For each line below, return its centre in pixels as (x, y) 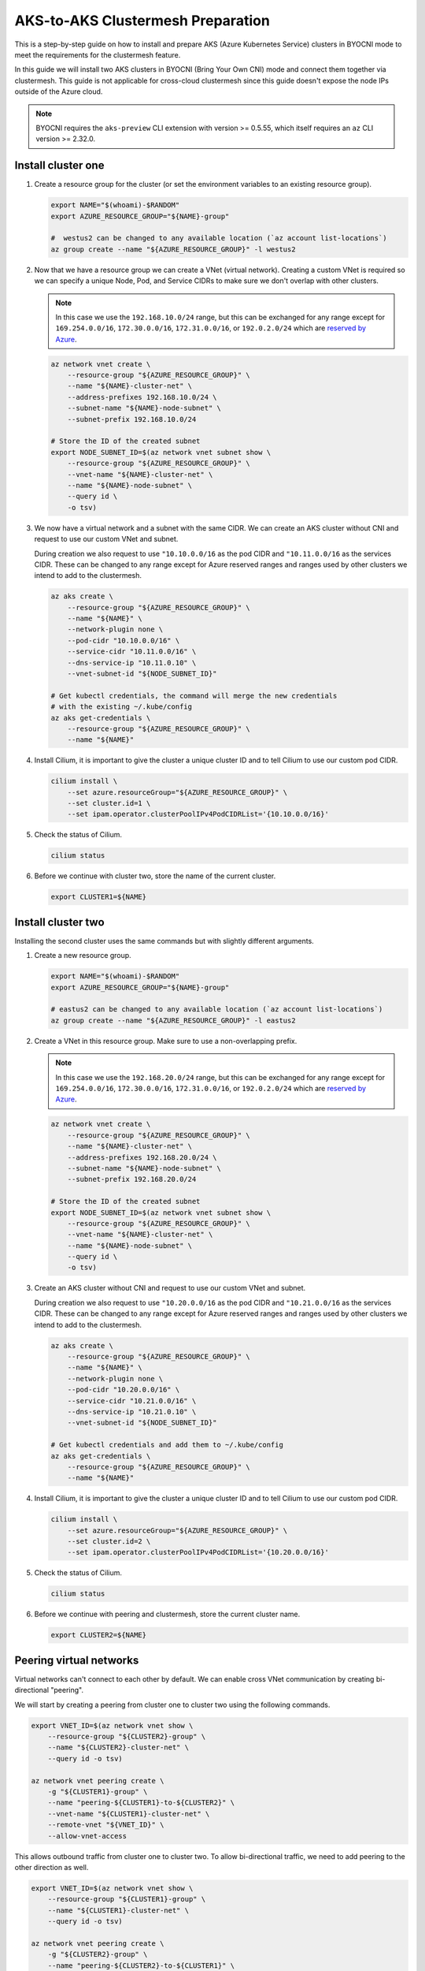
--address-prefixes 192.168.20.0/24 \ (142, 1157)
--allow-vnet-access (87, 1836)
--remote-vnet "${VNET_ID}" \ (106, 1825)
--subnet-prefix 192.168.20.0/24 (132, 1179)
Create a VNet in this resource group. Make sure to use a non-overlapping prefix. (166, 1041)
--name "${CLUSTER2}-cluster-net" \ (118, 1747)
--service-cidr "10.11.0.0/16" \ (132, 652)
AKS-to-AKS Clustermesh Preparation (142, 20)
